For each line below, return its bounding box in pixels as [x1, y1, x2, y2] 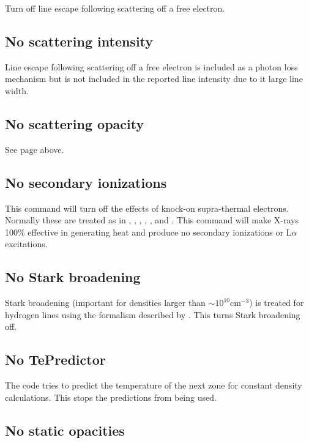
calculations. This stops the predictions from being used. [5, 390, 217, 403]
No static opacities [5, 420, 125, 439]
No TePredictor [5, 350, 106, 369]
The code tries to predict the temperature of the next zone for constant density [5, 379, 302, 392]
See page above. [5, 143, 64, 155]
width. [5, 84, 29, 97]
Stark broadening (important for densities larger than [5, 296, 206, 309]
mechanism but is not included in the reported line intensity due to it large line [5, 72, 303, 85]
